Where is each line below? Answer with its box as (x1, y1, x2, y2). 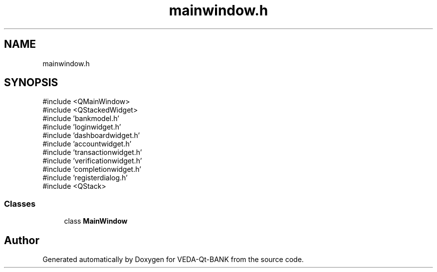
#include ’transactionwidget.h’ (42, 148, 142, 157)
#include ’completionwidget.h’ (42, 165, 141, 174)
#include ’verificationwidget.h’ (42, 156, 142, 165)
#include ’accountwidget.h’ (42, 139, 132, 148)
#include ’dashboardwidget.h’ (42, 131, 140, 140)
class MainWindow (64, 217, 128, 226)
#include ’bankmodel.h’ (42, 114, 119, 123)
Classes (4, 198, 36, 209)
